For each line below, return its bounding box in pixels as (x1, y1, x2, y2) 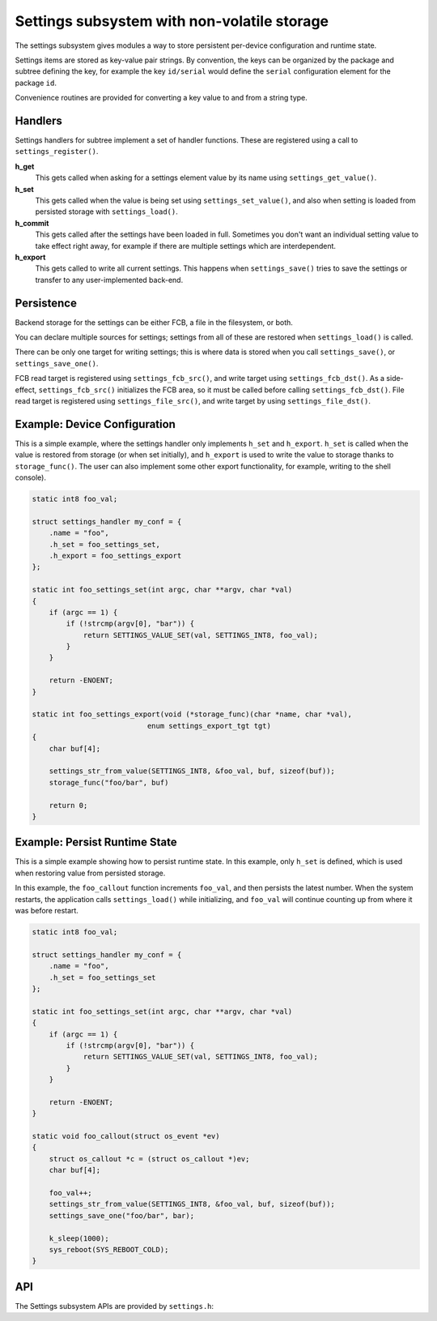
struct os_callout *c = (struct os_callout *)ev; (49, 1154, 250, 1163)
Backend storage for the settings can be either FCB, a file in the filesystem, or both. (15, 317, 293, 327)
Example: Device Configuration (15, 417, 176, 431)
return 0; (49, 801, 88, 810)
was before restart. (15, 906, 78, 916)
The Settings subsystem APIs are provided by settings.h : (15, 1301, 214, 1310)
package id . (15, 78, 57, 88)
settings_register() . (15, 147, 99, 156)
